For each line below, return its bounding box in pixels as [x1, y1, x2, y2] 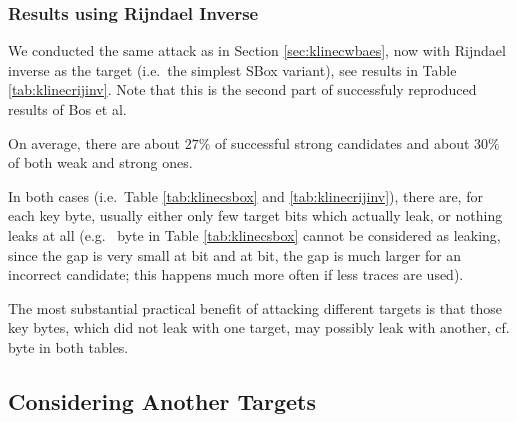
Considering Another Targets [8, 385, 317, 416]
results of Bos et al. [8, 99, 127, 119]
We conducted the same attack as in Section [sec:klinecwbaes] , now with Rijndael [8, 40, 506, 61]
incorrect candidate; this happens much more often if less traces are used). [8, 264, 464, 285]
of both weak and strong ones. [8, 152, 193, 173]
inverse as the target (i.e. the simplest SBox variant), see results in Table [8, 59, 457, 80]
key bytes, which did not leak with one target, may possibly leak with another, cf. [8, 317, 510, 338]
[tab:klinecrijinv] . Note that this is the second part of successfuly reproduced [8, 79, 477, 100]
